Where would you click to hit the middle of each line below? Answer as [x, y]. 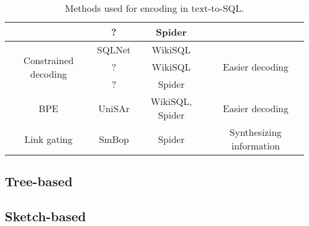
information [256, 146]
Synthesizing [256, 132]
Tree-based [39, 181]
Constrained [48, 60]
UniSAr [114, 108]
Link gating [49, 139]
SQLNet [114, 50]
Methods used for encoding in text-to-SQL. [154, 8]
